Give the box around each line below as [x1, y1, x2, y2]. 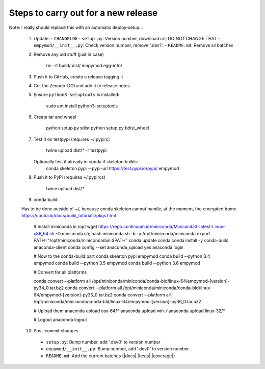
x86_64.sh [33, 230, 55, 236]
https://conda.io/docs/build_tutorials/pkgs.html [21, 212, 116, 218]
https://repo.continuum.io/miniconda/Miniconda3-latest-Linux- [98, 223, 225, 230]
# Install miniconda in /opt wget [33, 223, 98, 230]
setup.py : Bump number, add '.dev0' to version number [46, 339, 160, 345]
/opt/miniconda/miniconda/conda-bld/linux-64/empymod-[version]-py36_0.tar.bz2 [33, 299, 201, 305]
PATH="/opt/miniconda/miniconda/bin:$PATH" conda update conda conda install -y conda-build [33, 238, 229, 244]
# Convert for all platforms [33, 269, 87, 275]
